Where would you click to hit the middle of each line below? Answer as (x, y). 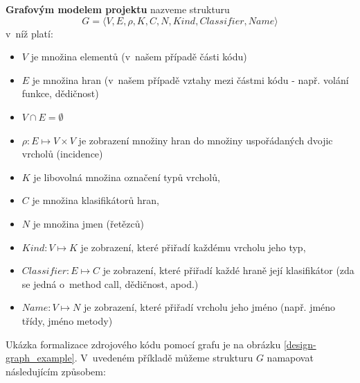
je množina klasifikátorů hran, (96, 200)
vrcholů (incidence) (62, 154)
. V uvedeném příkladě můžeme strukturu (164, 358)
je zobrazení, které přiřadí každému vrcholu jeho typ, (193, 247)
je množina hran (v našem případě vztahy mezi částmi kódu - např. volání (190, 79)
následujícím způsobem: (56, 371)
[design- (300, 344)
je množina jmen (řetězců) (88, 223)
